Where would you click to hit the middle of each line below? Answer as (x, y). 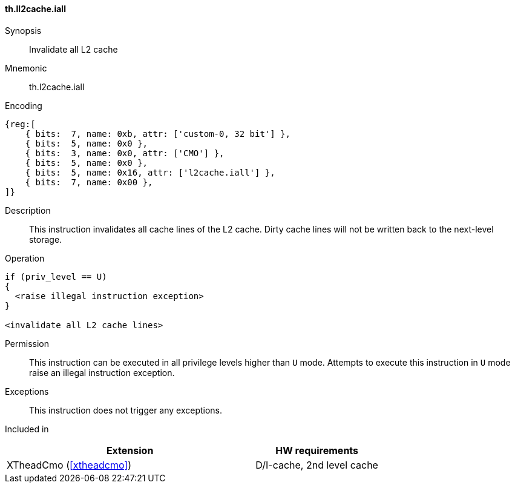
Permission (27, 343)
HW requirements (317, 450)
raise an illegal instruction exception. (102, 372)
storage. (46, 239)
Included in (27, 429)
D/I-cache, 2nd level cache (317, 465)
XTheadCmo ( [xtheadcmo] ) (69, 465)
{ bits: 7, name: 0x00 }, (89, 182)
